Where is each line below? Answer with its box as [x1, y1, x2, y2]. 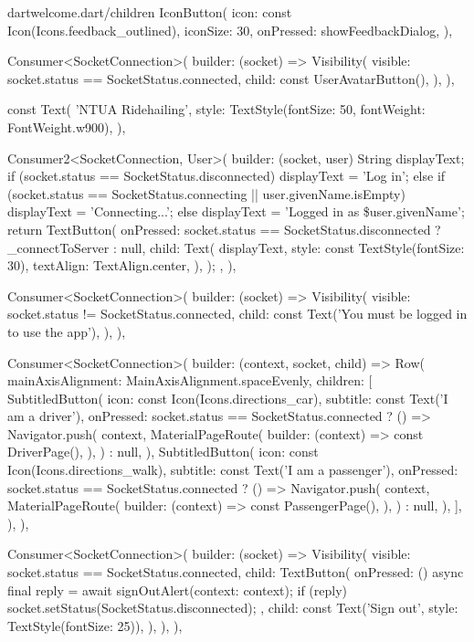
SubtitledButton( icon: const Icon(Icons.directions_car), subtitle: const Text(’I [7, 388, 448, 407]
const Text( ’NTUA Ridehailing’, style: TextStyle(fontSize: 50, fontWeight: [7, 100, 426, 119]
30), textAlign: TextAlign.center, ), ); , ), [7, 256, 237, 275]
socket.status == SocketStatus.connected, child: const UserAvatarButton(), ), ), [7, 68, 455, 88]
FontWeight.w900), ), [7, 117, 126, 136]
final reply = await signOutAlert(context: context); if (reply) [7, 580, 348, 599]
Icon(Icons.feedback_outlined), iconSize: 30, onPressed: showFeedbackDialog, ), [7, 20, 453, 39]
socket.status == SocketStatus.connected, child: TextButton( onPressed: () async [7, 563, 464, 582]
